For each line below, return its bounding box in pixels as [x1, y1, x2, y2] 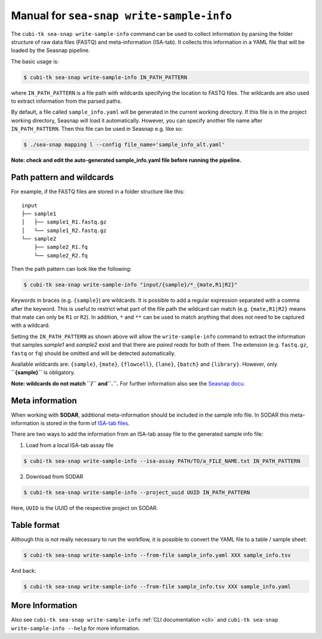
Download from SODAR [26, 473, 83, 480]
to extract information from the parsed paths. [11, 97, 122, 105]
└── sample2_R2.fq [33, 252, 88, 259]
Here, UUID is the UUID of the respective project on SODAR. [11, 504, 158, 511]
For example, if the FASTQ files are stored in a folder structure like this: [11, 188, 185, 195]
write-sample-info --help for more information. [11, 625, 140, 632]
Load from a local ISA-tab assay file [26, 441, 114, 448]
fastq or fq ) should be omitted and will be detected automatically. [11, 350, 176, 357]
